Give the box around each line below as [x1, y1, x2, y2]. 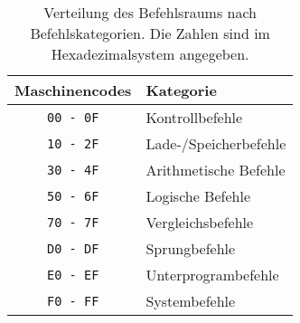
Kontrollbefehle [145, 107, 243, 128]
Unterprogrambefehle [145, 264, 279, 285]
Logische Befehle [145, 185, 250, 206]
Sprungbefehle [145, 238, 236, 259]
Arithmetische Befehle [145, 159, 286, 180]
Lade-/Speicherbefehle [145, 133, 286, 154]
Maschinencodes [14, 80, 132, 100]
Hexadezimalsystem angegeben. [51, 43, 249, 64]
